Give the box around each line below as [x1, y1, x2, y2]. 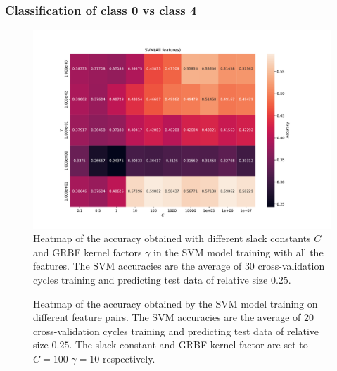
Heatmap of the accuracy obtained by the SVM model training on [33, 296, 318, 310]
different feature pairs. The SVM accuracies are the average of [33, 310, 301, 325]
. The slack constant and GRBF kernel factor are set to [69, 337, 308, 352]
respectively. [102, 351, 155, 365]
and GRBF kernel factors [33, 244, 142, 259]
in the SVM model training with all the [153, 244, 324, 259]
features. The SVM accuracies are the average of [33, 258, 242, 273]
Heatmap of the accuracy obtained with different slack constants [33, 231, 311, 246]
